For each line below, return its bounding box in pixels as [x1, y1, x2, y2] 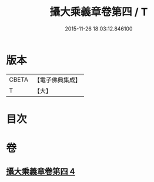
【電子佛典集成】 [34, 76, 81, 84]
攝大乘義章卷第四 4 [6, 167, 75, 177]
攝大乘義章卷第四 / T [49, 5, 148, 19]
